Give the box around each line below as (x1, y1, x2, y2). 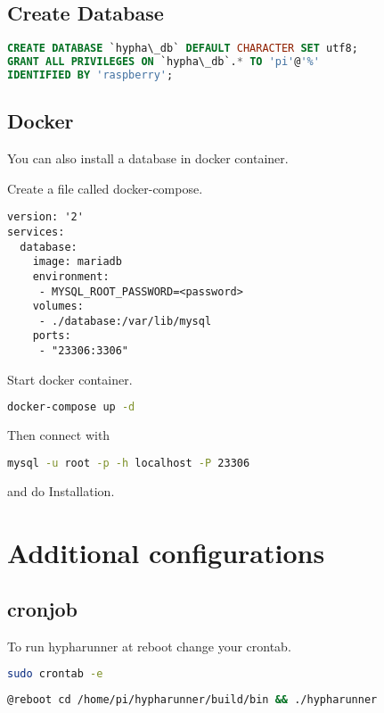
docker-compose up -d (7, 401, 135, 414)
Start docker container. (7, 369, 133, 388)
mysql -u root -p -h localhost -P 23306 (7, 456, 250, 469)
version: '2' (7, 211, 84, 224)
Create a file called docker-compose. (7, 178, 203, 197)
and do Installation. (7, 481, 115, 500)
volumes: (32, 300, 84, 313)
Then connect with (7, 426, 110, 444)
